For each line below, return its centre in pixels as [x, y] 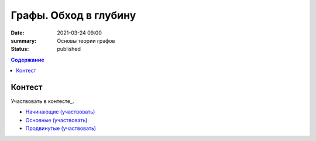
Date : [18, 33]
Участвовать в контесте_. [42, 101]
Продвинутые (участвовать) [61, 128]
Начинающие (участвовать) [60, 112]
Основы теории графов [86, 40]
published [69, 49]
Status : [20, 49]
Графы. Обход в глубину [73, 15]
